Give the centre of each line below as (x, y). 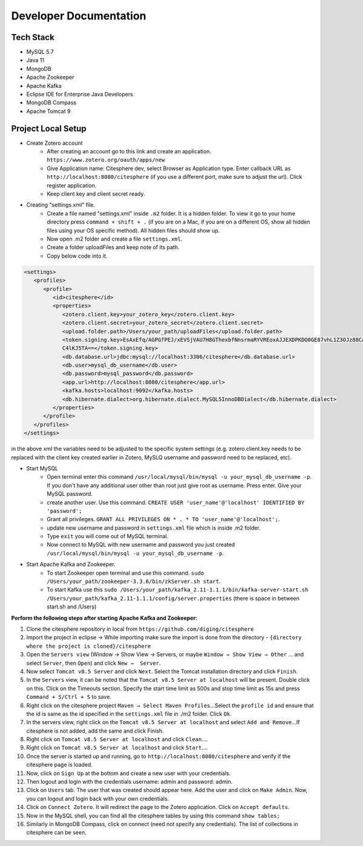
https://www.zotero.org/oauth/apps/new (106, 160)
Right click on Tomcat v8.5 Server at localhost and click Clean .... (117, 739)
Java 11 (35, 60)
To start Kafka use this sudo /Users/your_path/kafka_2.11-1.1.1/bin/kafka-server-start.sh (178, 590)
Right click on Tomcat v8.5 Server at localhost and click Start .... (117, 748)
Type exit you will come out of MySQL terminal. (108, 536)
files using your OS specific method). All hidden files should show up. (133, 230)
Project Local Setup (49, 128)
